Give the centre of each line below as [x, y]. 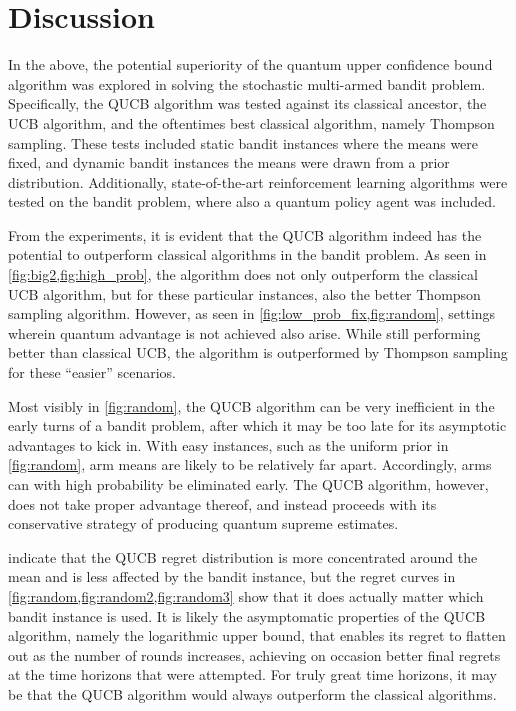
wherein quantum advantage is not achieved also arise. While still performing [244, 332]
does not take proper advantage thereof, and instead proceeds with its [222, 503]
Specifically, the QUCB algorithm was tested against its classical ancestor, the [247, 103]
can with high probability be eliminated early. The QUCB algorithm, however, [248, 484]
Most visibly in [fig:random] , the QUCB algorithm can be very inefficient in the [251, 405]
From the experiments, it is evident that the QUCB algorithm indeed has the [245, 234]
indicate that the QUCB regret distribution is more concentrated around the [243, 556]
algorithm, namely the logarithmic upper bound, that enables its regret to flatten [257, 635]
